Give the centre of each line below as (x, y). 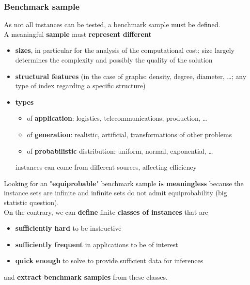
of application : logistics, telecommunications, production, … (117, 118)
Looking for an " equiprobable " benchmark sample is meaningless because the (124, 183)
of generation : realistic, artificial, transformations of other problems (129, 134)
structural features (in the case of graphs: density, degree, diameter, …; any (131, 76)
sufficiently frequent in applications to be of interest (97, 244)
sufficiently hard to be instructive (68, 228)
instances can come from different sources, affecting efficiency (106, 167)
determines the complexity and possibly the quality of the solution (114, 60)
